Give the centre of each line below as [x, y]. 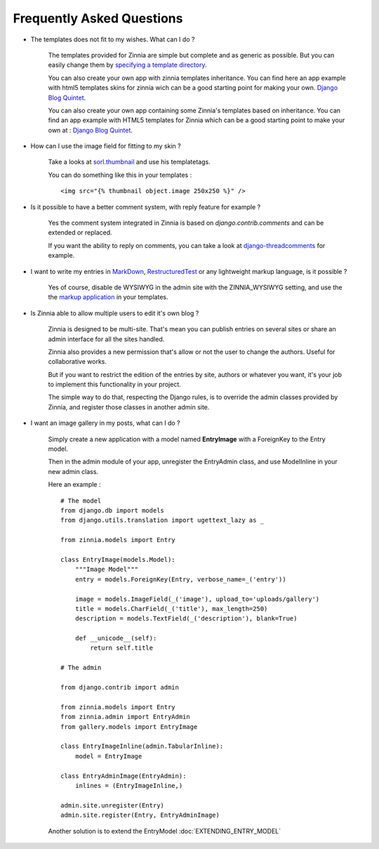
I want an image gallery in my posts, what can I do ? [105, 423]
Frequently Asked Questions [98, 18]
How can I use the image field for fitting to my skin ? [106, 146]
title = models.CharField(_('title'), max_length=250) [171, 608]
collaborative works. [77, 362]
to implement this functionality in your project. [115, 384]
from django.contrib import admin [120, 687]
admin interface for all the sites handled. [106, 339]
